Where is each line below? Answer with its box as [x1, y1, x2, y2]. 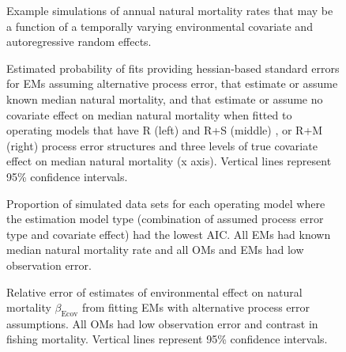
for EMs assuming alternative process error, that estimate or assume [6, 75, 338, 92]
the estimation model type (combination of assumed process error [6, 210, 324, 227]
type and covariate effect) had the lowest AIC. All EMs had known [6, 225, 331, 242]
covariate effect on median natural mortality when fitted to [6, 106, 292, 123]
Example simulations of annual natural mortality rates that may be [6, 2, 333, 18]
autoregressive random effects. [6, 33, 152, 50]
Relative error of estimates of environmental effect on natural [6, 283, 303, 300]
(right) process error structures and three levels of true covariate [6, 137, 318, 153]
